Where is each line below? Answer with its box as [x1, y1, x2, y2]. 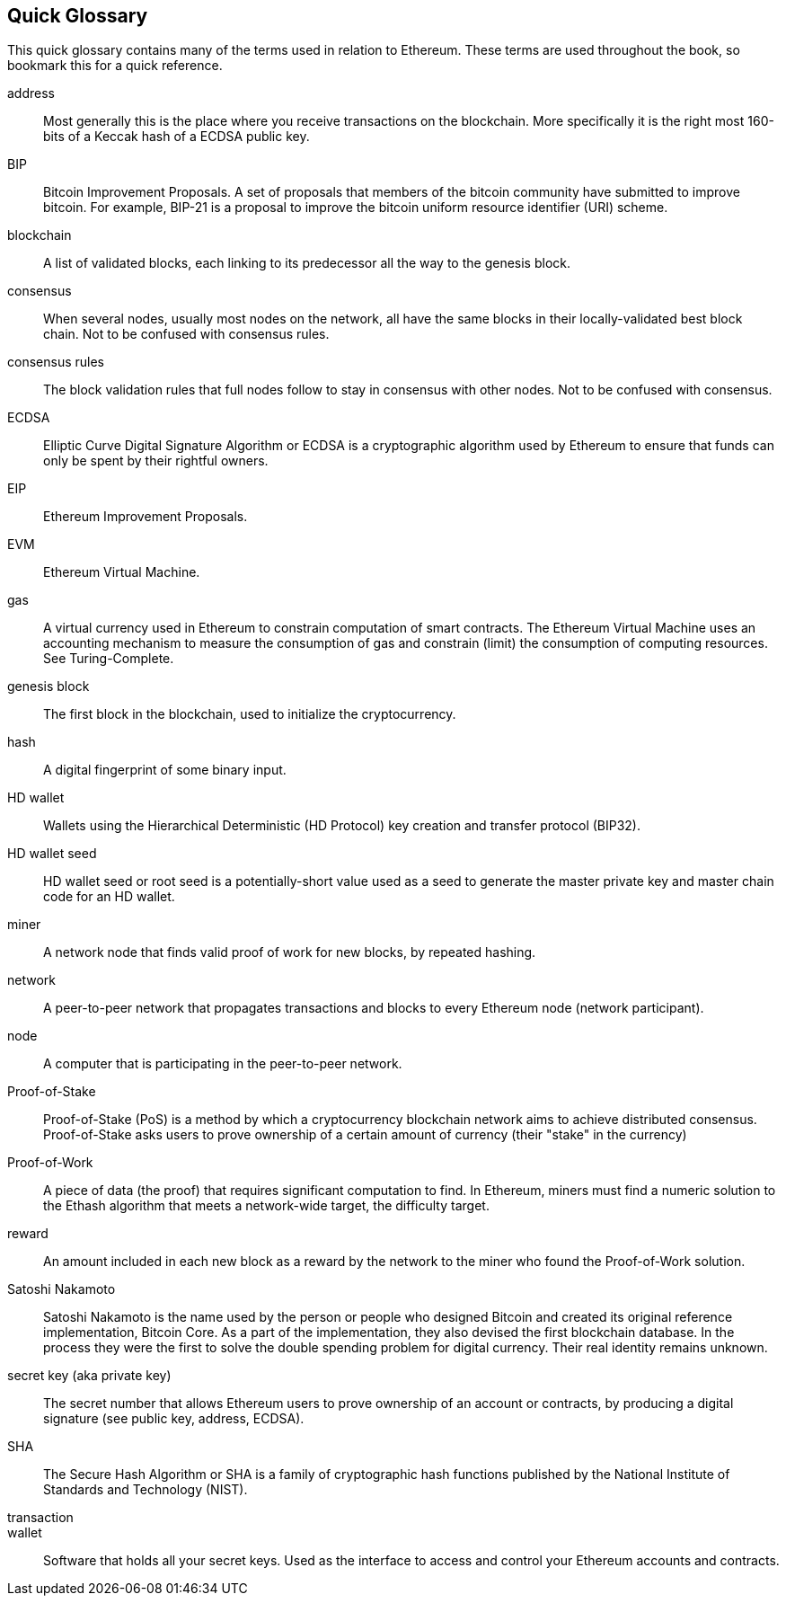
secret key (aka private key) [7, 1368, 172, 1384]
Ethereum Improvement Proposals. [43, 509, 248, 525]
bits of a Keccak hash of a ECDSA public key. [43, 128, 310, 145]
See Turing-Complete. [43, 651, 174, 667]
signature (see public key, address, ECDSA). [43, 1411, 305, 1427]
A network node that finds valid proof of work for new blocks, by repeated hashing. [43, 944, 536, 961]
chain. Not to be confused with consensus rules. [43, 326, 330, 342]
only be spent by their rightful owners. [43, 453, 269, 469]
